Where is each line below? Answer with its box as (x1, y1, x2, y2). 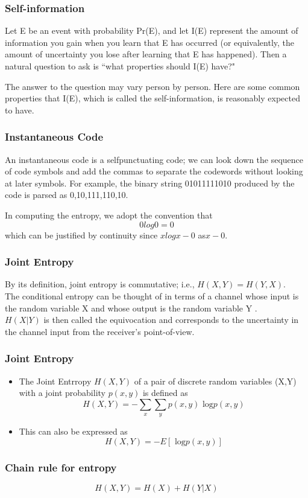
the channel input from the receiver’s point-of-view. (5, 325, 195, 337)
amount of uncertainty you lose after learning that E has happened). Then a (5, 48, 287, 60)
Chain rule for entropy (5, 459, 117, 474)
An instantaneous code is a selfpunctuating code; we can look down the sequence (5, 153, 304, 165)
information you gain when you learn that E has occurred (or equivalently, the (5, 36, 295, 48)
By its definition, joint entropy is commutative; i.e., (5, 278, 195, 290)
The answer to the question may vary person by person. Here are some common (5, 80, 300, 92)
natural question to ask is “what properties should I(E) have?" (5, 60, 236, 72)
